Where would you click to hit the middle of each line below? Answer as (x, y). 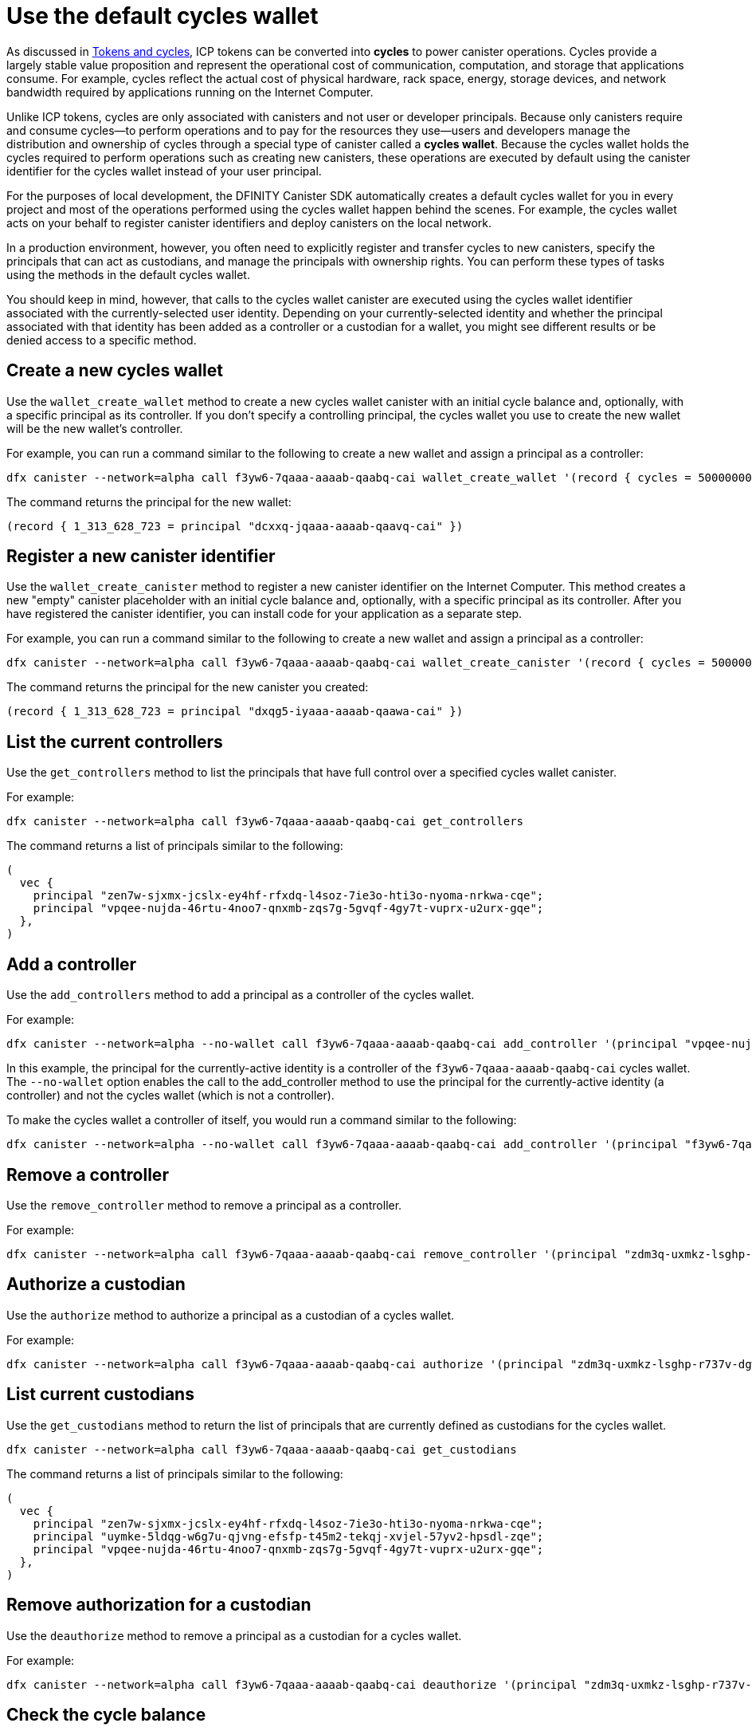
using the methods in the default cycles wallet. (128, 274)
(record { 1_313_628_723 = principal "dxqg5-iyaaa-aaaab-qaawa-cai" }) (235, 712)
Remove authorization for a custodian (159, 1605)
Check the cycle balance (106, 1714)
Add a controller (72, 964)
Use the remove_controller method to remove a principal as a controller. (204, 1205)
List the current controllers (115, 742)
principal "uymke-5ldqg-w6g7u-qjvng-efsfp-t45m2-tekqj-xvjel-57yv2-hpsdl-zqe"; (288, 1536)
